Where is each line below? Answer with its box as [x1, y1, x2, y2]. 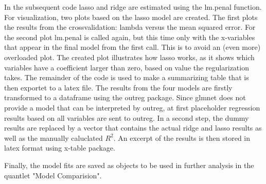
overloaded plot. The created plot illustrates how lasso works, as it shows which [4, 51, 255, 62]
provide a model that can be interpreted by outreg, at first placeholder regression [4, 102, 260, 113]
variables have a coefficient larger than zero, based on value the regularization [4, 62, 249, 72]
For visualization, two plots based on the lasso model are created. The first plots [4, 11, 258, 22]
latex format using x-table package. [4, 142, 115, 153]
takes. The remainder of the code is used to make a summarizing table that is [4, 72, 249, 83]
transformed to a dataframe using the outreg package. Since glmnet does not [4, 92, 246, 103]
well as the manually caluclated [4, 132, 103, 143]
